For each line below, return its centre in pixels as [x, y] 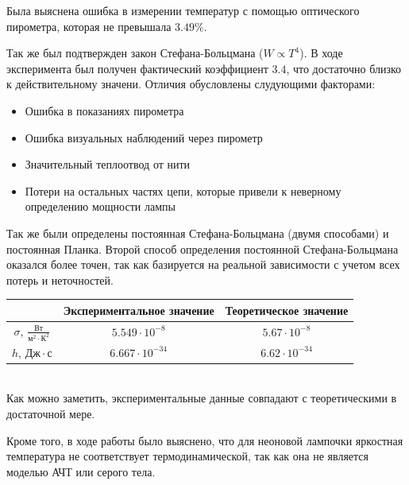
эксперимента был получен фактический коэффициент [137, 68]
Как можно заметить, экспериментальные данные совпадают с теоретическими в [202, 398]
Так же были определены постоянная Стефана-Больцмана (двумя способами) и [198, 233]
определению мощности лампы [100, 206]
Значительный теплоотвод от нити [108, 164]
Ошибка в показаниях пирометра [104, 110]
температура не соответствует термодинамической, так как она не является [187, 456]
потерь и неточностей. [60, 279]
